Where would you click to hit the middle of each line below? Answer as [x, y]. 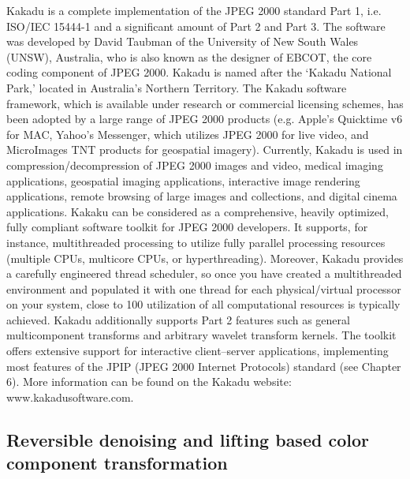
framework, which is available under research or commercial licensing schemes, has [205, 103]
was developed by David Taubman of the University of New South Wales [183, 41]
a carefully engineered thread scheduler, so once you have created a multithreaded [204, 273]
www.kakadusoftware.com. [70, 397]
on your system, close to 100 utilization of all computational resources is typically [203, 304]
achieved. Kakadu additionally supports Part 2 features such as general [178, 319]
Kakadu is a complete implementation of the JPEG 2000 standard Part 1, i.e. [194, 10]
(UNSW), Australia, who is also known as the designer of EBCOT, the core [189, 56]
